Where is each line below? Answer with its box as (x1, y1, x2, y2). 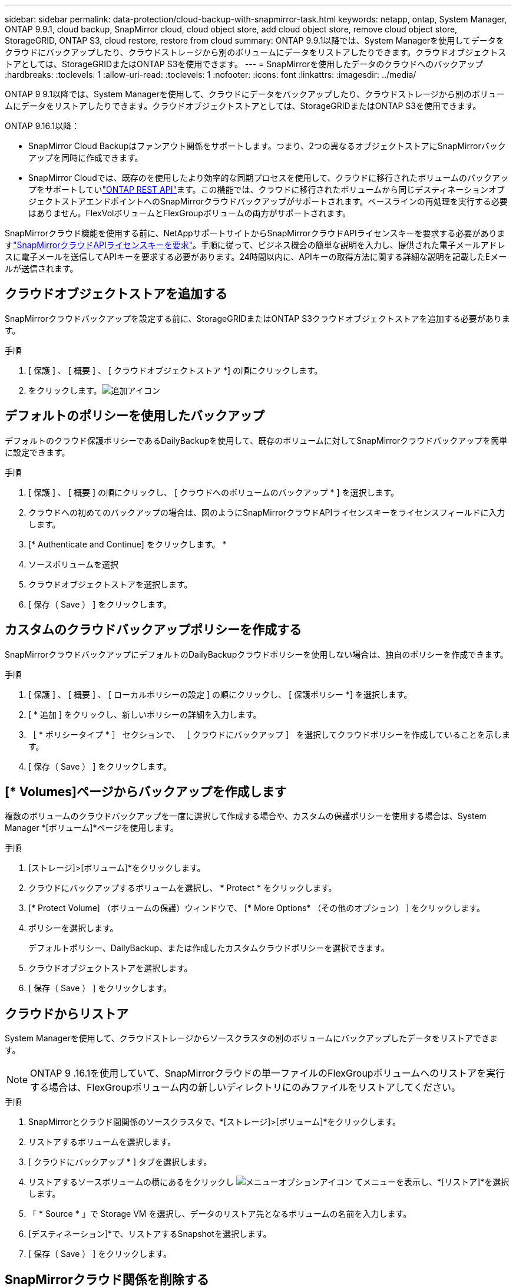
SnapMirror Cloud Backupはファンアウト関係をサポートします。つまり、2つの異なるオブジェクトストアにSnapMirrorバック (28, 141, 506, 151)
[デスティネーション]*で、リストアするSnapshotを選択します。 (28, 1229, 272, 1239)
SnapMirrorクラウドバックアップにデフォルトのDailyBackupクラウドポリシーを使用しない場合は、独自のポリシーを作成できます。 (5, 649, 508, 659)
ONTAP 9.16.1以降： (5, 121, 80, 131)
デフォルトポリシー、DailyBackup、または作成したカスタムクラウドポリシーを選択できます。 (28, 943, 389, 953)
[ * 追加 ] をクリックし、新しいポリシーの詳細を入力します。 (28, 709, 262, 720)
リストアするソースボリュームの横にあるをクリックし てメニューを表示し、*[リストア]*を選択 (28, 1177, 510, 1187)
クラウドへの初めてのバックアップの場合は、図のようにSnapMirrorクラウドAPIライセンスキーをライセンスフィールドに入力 (28, 507, 505, 517)
